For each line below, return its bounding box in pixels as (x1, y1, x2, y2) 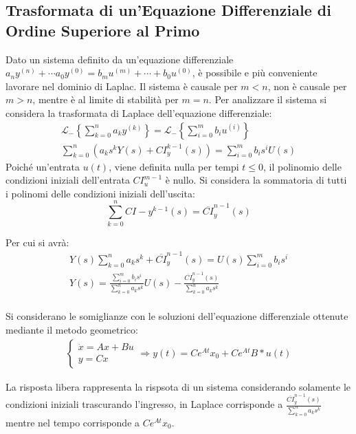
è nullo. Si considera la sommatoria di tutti (165, 173, 347, 187)
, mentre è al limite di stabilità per (32, 92, 179, 107)
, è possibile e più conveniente (192, 65, 318, 80)
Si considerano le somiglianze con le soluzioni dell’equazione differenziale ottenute (5, 309, 348, 323)
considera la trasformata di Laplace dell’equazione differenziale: (5, 105, 272, 120)
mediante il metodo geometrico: (5, 323, 138, 336)
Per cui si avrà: (5, 235, 69, 249)
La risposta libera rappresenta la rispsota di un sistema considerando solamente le (5, 379, 351, 393)
